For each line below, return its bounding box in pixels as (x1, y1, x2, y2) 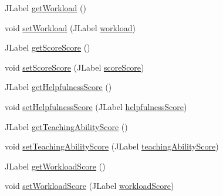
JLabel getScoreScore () (5, 41, 90, 54)
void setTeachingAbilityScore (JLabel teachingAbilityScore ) (5, 140, 219, 152)
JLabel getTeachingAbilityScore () (5, 120, 128, 132)
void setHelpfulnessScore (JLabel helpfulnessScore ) (5, 100, 187, 112)
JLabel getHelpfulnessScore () (5, 81, 112, 93)
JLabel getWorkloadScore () (5, 160, 106, 172)
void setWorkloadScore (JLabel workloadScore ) (5, 180, 174, 192)
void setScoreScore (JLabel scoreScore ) (5, 61, 144, 73)
